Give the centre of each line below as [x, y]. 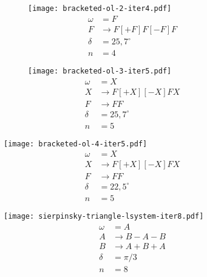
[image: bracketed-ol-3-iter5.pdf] [100, 71]
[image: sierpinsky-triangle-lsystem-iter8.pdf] [104, 216]
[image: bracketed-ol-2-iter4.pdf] [100, 9]
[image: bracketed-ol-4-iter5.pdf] [76, 144]
